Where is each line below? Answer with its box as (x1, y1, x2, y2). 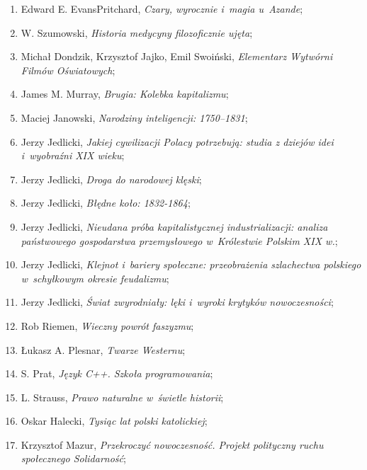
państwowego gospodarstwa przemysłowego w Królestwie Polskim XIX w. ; (21, 233, 338, 248)
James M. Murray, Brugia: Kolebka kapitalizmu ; (21, 86, 229, 101)
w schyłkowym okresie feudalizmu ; (21, 270, 169, 285)
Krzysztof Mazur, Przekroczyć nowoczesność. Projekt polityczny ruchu (21, 437, 324, 452)
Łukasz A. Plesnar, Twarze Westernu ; (21, 342, 186, 357)
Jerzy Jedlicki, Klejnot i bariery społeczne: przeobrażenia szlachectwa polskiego (21, 257, 361, 272)
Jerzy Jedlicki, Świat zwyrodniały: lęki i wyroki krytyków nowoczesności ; (21, 294, 334, 309)
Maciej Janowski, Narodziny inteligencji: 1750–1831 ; (21, 110, 248, 125)
